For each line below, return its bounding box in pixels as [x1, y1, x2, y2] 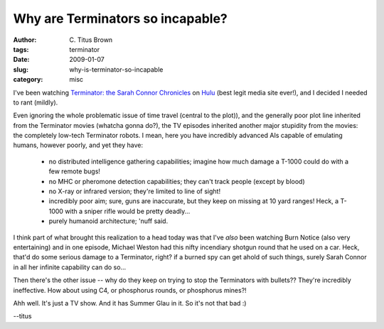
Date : [13, 55, 30, 64]
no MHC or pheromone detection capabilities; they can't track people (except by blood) [48, 177, 305, 185]
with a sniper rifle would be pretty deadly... [65, 207, 191, 215]
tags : [13, 45, 29, 53]
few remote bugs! [48, 167, 101, 176]
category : [13, 75, 43, 84]
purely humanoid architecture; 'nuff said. [48, 217, 169, 225]
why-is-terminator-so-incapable [69, 65, 164, 74]
